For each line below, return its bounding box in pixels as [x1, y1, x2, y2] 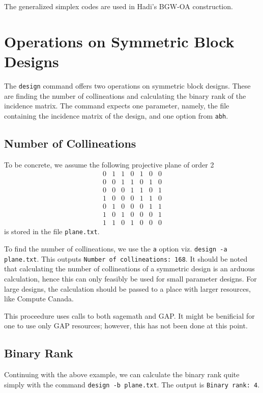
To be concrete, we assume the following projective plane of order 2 [4, 159, 214, 170]
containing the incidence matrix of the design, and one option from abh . [4, 110, 228, 121]
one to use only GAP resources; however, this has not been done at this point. [4, 320, 248, 331]
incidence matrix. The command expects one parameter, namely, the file [4, 100, 229, 111]
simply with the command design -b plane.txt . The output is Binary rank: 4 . [4, 379, 260, 389]
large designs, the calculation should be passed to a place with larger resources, [4, 283, 251, 294]
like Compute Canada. [4, 293, 74, 304]
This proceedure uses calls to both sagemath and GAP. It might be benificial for [4, 310, 255, 321]
